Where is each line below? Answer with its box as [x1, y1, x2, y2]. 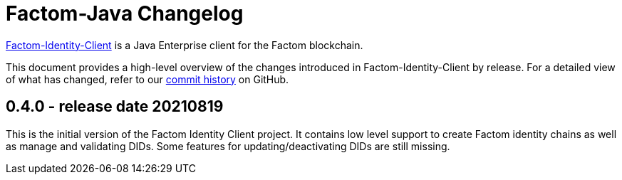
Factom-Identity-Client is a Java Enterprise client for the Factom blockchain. [6, 38, 363, 51]
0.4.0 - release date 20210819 [6, 97, 224, 116]
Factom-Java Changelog [6, 1, 244, 26]
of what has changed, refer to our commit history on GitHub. [6, 73, 289, 85]
